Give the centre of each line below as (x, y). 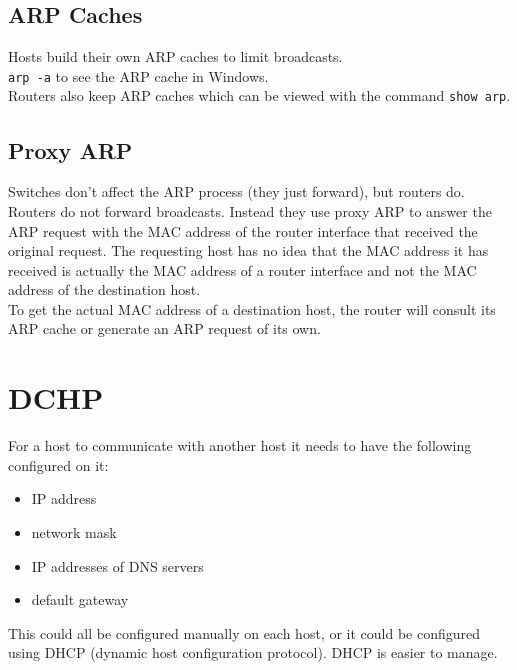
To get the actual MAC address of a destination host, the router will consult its (252, 308)
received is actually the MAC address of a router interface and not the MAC (242, 269)
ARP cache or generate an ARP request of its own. (164, 328)
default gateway (80, 599)
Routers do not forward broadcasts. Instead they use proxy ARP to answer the (250, 210)
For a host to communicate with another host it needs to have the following (240, 445)
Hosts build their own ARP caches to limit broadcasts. (175, 56)
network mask (74, 531)
